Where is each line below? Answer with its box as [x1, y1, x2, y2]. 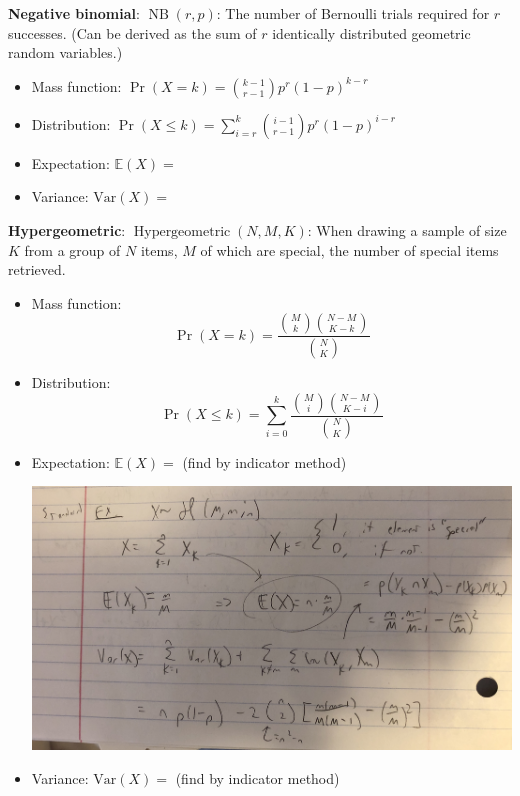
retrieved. [8, 259, 66, 280]
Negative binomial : [8, 3, 140, 23]
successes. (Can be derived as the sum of [8, 22, 257, 43]
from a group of [24, 239, 121, 260]
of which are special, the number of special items [200, 239, 499, 260]
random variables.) [8, 42, 123, 63]
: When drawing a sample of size [307, 219, 507, 240]
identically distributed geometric [272, 22, 471, 43]
